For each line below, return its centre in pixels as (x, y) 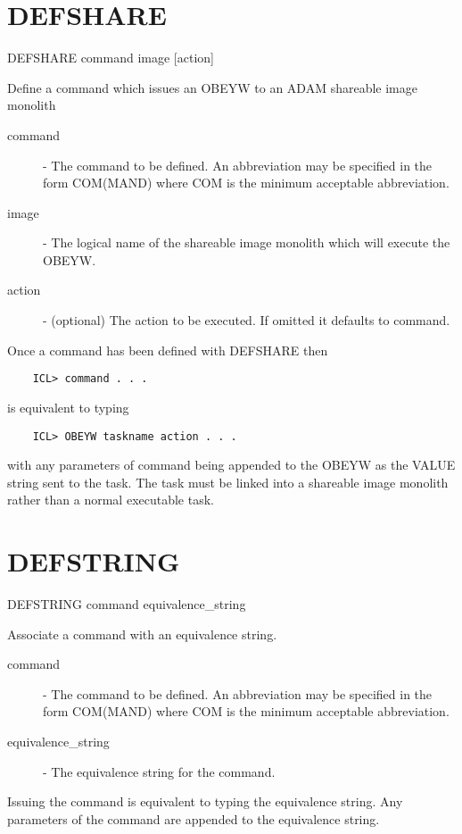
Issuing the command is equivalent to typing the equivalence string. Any (205, 801)
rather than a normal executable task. (111, 500)
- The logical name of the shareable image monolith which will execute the (247, 242)
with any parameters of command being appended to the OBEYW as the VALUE (231, 465)
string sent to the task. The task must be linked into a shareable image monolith (228, 482)
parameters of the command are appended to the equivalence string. (194, 818)
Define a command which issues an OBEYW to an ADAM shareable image (212, 87)
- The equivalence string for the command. (159, 771)
